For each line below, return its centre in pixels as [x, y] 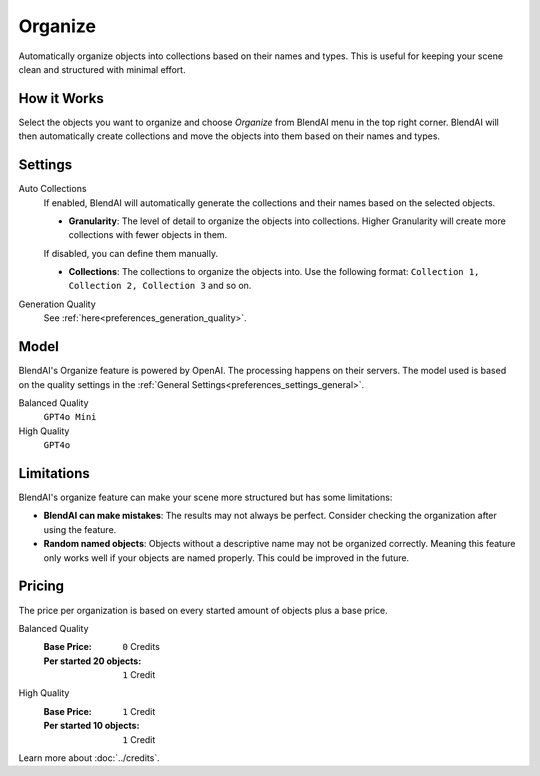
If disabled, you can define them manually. [131, 253]
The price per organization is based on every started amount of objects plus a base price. [203, 610]
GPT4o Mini [70, 417]
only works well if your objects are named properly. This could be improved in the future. [226, 557]
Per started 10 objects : [91, 726]
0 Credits [141, 647]
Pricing [41, 586]
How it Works [61, 98]
